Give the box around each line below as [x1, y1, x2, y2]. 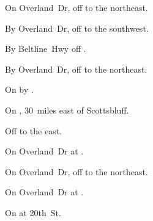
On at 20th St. [5, 206, 61, 219]
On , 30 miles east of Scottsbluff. [5, 103, 129, 116]
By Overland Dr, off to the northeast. [5, 62, 147, 75]
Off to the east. [5, 124, 62, 137]
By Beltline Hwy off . [5, 42, 86, 55]
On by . [5, 83, 34, 96]
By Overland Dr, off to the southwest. [5, 21, 149, 34]
